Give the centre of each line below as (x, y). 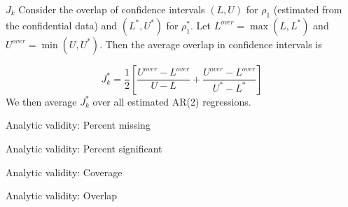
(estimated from (308, 9)
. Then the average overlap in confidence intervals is (211, 44)
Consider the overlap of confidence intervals (112, 9)
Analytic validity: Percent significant (84, 148)
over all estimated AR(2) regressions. (172, 101)
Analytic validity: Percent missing (78, 125)
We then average (41, 101)
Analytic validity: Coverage (64, 172)
